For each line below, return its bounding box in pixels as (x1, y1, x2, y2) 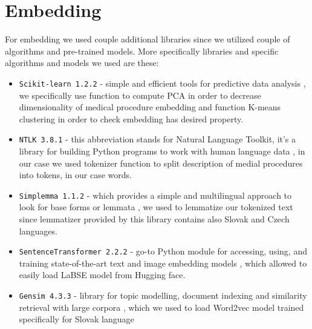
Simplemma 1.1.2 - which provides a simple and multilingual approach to (19, 188, 292, 201)
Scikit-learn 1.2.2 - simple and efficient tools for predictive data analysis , (19, 76, 306, 89)
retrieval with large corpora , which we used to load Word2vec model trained (19, 301, 304, 313)
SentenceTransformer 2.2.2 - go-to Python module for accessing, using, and (19, 245, 307, 258)
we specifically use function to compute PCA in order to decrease (19, 88, 261, 101)
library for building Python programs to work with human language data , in (19, 145, 305, 157)
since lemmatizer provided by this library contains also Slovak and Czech (19, 213, 290, 225)
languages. (19, 224, 57, 237)
